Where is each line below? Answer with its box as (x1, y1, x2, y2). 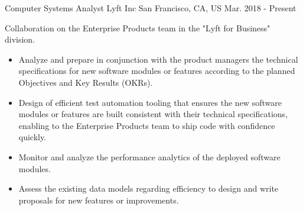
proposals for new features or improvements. (18, 193, 179, 206)
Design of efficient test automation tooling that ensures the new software (18, 96, 282, 108)
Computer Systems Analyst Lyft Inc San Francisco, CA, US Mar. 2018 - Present (5, 2, 297, 14)
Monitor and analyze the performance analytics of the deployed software (18, 150, 281, 163)
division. (5, 33, 35, 46)
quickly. (18, 131, 47, 143)
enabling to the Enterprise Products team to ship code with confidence (18, 119, 275, 131)
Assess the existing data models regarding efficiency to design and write (18, 182, 279, 195)
